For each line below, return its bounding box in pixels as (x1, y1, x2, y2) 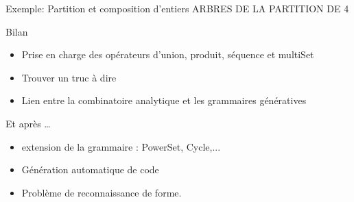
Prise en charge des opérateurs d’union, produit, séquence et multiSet (21, 47, 314, 62)
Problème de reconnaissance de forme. (21, 185, 182, 199)
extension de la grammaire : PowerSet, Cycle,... (21, 139, 221, 153)
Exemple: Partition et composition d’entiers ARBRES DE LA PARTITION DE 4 (5, 1, 349, 15)
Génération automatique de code (21, 162, 159, 177)
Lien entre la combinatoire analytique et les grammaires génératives (21, 93, 307, 108)
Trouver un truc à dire (21, 70, 117, 84)
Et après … (5, 116, 51, 130)
